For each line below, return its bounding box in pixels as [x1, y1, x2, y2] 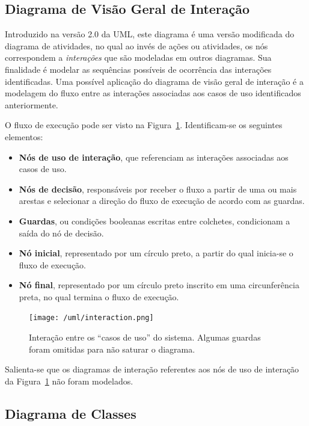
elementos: [5, 130, 43, 143]
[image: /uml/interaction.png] [29, 313, 154, 323]
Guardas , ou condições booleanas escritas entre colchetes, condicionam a [19, 214, 290, 227]
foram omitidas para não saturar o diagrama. [29, 342, 195, 355]
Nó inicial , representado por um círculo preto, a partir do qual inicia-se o [19, 247, 293, 259]
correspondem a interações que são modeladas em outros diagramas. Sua [5, 51, 272, 64]
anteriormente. [5, 98, 58, 111]
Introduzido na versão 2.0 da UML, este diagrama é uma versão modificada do [5, 28, 295, 40]
